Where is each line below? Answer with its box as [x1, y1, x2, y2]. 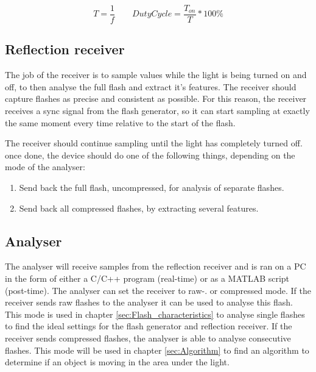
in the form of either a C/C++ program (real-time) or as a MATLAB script [5, 272, 290, 284]
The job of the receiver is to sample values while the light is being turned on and [5, 68, 307, 81]
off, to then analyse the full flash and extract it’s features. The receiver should [5, 80, 297, 93]
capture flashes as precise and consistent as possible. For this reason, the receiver [5, 92, 307, 105]
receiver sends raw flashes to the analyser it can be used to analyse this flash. [5, 296, 293, 309]
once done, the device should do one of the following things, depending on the [5, 148, 295, 161]
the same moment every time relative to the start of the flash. [5, 116, 236, 129]
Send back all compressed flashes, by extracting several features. [19, 201, 259, 214]
